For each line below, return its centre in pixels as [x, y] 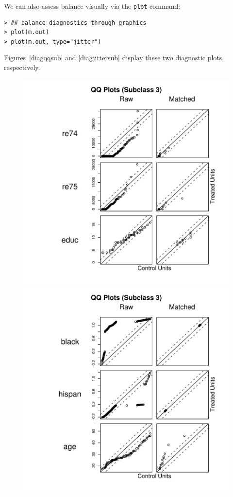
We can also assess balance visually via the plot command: [92, 6]
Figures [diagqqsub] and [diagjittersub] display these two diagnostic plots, [114, 58]
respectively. [22, 67]
